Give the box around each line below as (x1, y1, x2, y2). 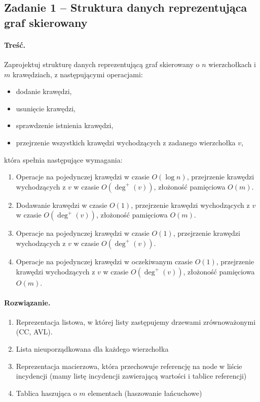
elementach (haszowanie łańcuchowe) (88, 387, 202, 398)
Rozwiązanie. (4, 297, 51, 307)
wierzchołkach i (208, 58, 256, 69)
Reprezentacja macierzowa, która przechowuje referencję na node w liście (16, 360, 242, 371)
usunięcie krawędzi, (16, 103, 76, 113)
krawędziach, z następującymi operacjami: (12, 69, 143, 79)
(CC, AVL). (16, 326, 53, 337)
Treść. (4, 39, 25, 50)
